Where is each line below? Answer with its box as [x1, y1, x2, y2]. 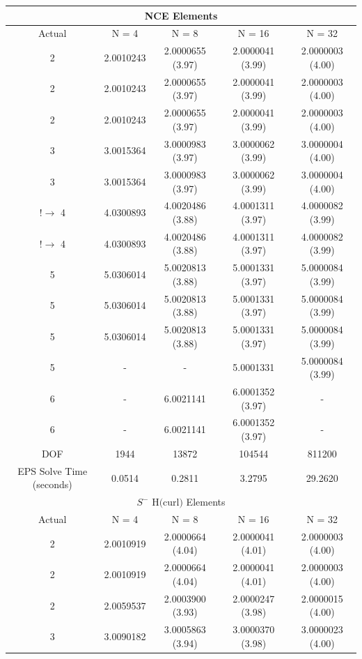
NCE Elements [144, 8, 218, 22]
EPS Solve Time [17, 463, 88, 478]
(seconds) [32, 477, 72, 492]
